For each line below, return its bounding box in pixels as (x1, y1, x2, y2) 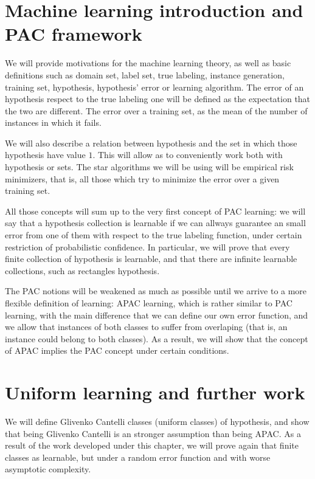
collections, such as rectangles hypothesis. (5, 264, 160, 277)
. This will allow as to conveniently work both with (92, 148, 283, 161)
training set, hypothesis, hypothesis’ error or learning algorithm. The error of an (5, 80, 304, 93)
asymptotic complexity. (5, 463, 91, 475)
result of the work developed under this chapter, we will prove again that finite (5, 439, 299, 452)
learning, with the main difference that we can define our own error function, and (5, 308, 308, 321)
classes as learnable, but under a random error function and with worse (5, 450, 271, 463)
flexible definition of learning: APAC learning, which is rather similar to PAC (5, 297, 292, 309)
